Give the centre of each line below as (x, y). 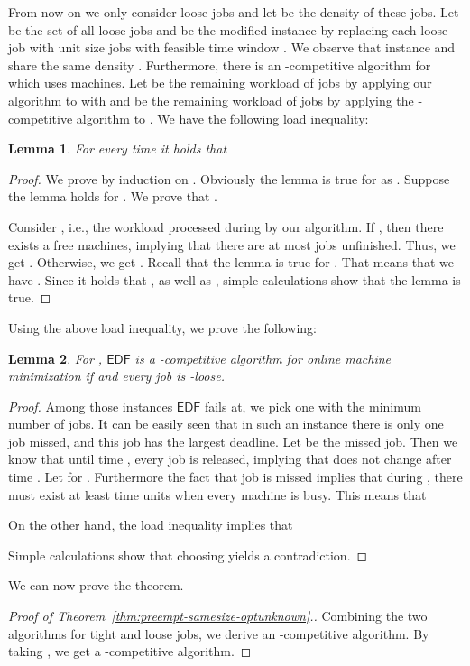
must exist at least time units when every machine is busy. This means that (217, 494)
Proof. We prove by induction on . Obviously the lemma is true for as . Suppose (229, 178)
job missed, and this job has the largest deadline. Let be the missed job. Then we (233, 441)
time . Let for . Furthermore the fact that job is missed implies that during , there (235, 477)
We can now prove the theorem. (96, 585)
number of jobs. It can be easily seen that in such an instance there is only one (226, 424)
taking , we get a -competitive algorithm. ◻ (130, 651)
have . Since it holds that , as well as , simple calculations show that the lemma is (235, 279)
